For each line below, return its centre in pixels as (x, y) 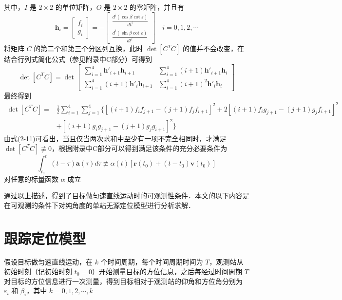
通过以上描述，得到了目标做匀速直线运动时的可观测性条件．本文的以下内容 (123, 196)
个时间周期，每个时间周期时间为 (152, 262)
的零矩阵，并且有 (157, 7)
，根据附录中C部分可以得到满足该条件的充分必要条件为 (140, 148)
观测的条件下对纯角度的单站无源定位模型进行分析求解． (106, 205)
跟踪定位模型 (45, 238)
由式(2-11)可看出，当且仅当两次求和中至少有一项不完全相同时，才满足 (115, 139)
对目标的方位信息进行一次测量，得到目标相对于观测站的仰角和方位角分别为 (123, 281)
